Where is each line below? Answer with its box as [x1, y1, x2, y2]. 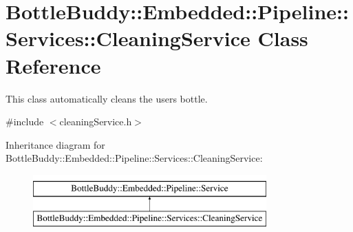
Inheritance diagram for [6, 137, 105, 151]
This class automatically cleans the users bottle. [6, 91, 208, 105]
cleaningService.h [59, 114, 132, 129]
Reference [6, 51, 101, 79]
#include [6, 114, 44, 129]
